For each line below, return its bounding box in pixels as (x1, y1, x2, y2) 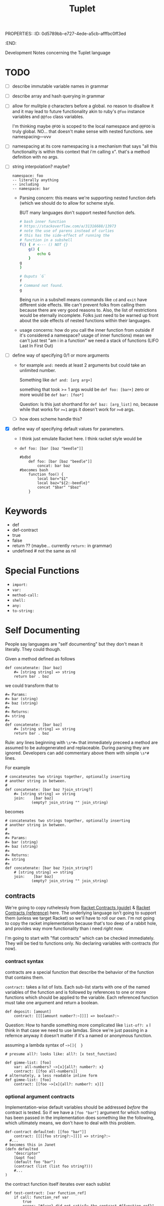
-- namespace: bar (12, 186, 50, 191)
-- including (12, 182, 39, 187)
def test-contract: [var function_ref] (5, 1190, 87, 1196)
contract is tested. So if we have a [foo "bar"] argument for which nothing (5, 1109, 156, 1115)
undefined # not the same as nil (12, 548, 76, 554)
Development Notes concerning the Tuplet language (5, 50, 111, 56)
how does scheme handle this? (19, 416, 82, 422)
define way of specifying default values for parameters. (12, 426, 125, 432)
